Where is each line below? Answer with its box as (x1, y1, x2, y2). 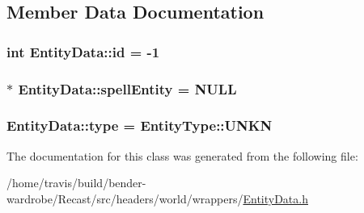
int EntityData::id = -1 (6, 41, 160, 61)
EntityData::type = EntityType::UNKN (6, 115, 273, 136)
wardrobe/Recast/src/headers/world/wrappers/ (6, 190, 243, 207)
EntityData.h (243, 190, 308, 207)
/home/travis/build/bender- (6, 174, 146, 191)
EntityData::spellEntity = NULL (18, 78, 237, 98)
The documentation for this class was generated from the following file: (6, 147, 358, 164)
